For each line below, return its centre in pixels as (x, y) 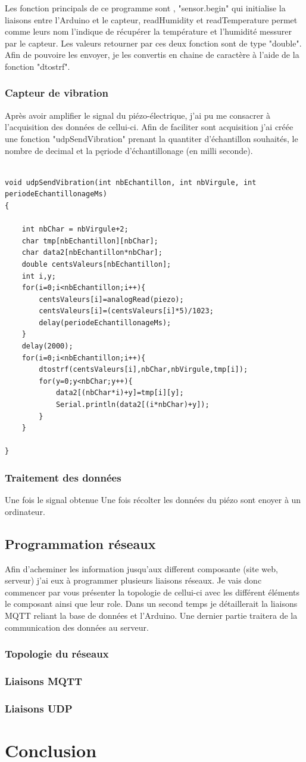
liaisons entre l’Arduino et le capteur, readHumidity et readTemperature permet (151, 19)
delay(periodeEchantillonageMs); (105, 323)
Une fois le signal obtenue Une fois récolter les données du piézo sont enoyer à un (153, 500)
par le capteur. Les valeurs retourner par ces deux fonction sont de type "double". (153, 43)
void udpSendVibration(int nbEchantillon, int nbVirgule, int (131, 182)
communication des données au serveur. (77, 627)
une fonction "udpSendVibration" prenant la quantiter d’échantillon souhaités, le (152, 138)
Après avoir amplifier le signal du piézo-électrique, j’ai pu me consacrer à (138, 115)
